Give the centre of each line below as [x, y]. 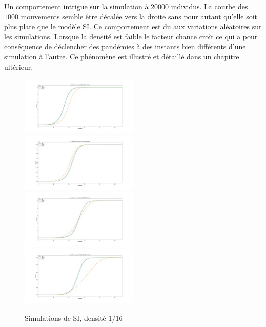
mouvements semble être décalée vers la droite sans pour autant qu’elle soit [139, 16]
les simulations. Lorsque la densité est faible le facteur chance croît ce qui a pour [131, 36]
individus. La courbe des [209, 6]
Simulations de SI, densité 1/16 [74, 318]
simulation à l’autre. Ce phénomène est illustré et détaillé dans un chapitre [122, 56]
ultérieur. [19, 66]
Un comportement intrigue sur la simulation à [76, 6]
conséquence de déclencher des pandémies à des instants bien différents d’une [125, 46]
